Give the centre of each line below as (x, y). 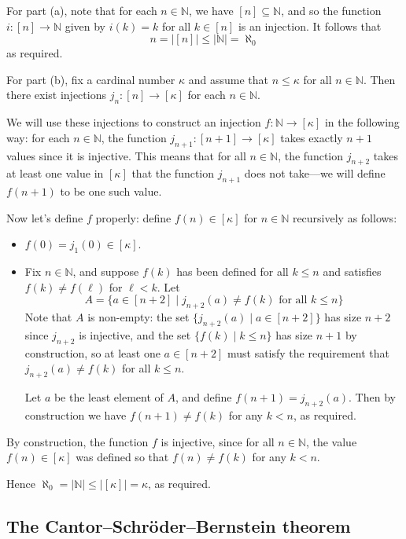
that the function (173, 173)
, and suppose (106, 271)
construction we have (76, 414)
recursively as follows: (345, 217)
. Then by (372, 397)
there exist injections (56, 95)
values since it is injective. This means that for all (126, 155)
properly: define (133, 217)
